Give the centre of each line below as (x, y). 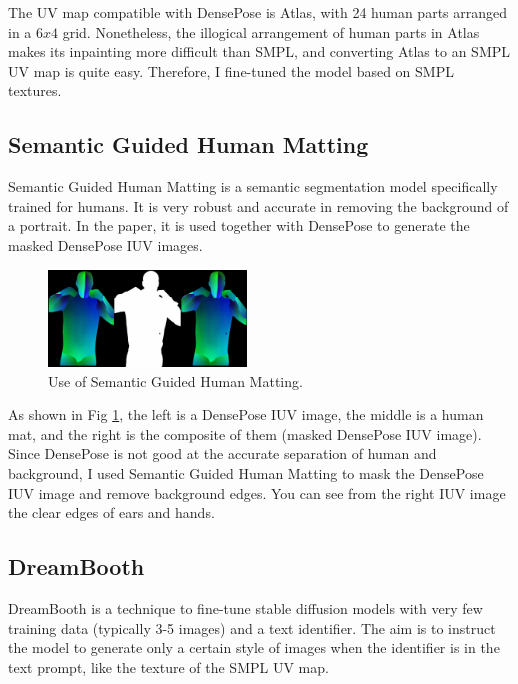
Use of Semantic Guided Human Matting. (175, 380)
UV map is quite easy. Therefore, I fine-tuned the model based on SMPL (231, 70)
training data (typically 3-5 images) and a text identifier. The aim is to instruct (252, 627)
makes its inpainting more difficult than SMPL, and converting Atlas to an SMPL (259, 51)
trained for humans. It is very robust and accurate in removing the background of (258, 205)
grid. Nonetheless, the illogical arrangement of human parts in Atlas (271, 31)
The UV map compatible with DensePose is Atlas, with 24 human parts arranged (258, 12)
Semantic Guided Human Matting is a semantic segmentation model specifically (253, 186)
